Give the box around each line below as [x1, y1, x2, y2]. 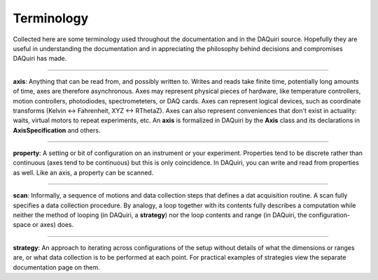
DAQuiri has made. [13, 54, 67, 63]
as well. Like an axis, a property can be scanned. [13, 168, 154, 177]
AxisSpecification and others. [13, 126, 101, 134]
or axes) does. [32, 221, 73, 229]
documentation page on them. [13, 263, 101, 272]
